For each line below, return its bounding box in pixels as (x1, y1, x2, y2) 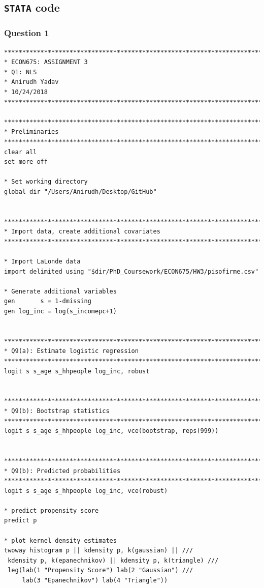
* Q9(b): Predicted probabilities (4, 467, 121, 475)
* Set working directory (4, 178, 88, 186)
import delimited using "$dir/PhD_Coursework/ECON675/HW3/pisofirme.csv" (4, 268, 259, 275)
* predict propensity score (4, 507, 99, 514)
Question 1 (4, 26, 49, 39)
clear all (4, 148, 37, 156)
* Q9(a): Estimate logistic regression (4, 347, 139, 355)
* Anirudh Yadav (4, 78, 59, 86)
